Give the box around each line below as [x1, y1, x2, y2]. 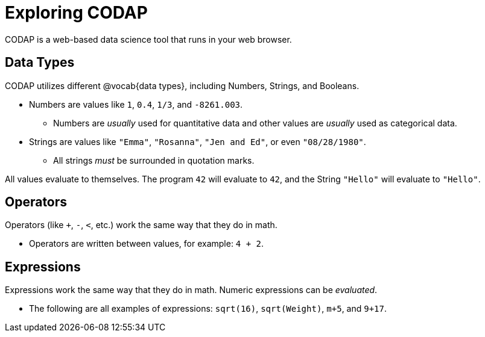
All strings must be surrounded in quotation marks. [53, 155, 255, 165]
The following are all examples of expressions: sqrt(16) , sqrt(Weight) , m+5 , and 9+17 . [29, 303, 387, 314]
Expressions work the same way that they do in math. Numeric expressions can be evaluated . [5, 285, 378, 295]
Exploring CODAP [5, 2, 148, 23]
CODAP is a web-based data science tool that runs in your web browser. [5, 34, 292, 45]
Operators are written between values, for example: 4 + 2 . [29, 238, 264, 249]
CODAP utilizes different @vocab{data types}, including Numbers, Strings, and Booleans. [5, 80, 360, 91]
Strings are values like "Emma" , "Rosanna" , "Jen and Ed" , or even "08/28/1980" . [29, 136, 366, 147]
